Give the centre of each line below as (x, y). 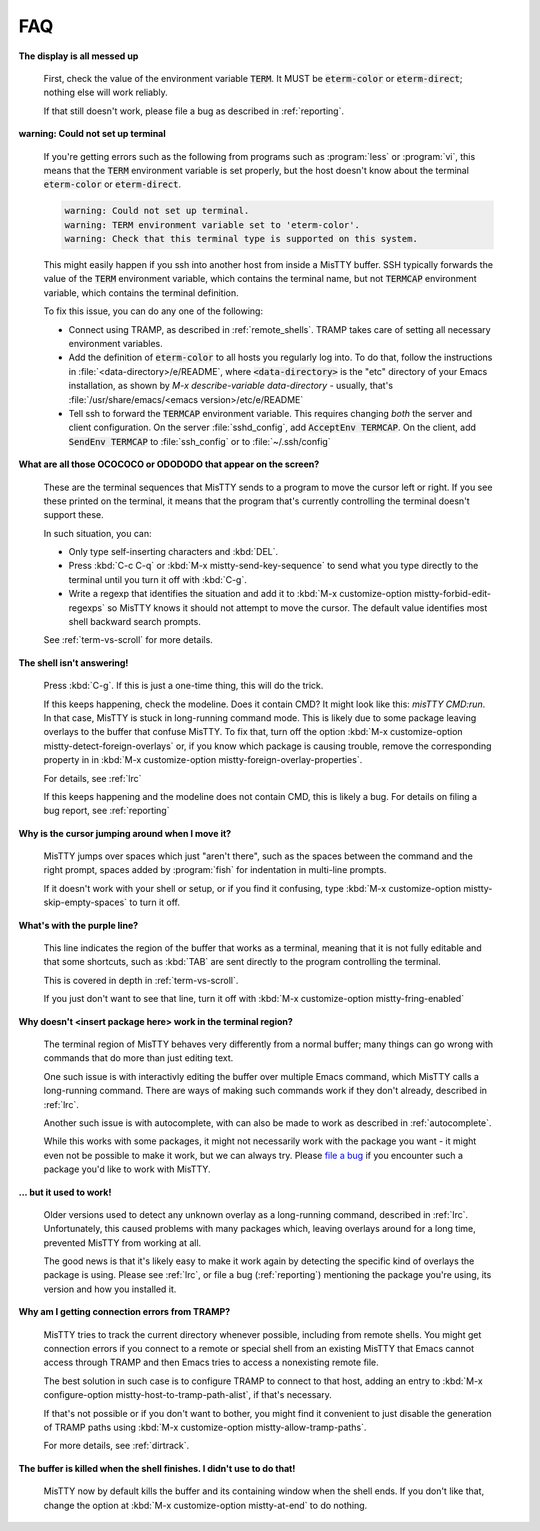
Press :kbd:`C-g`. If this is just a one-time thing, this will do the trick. (183, 686)
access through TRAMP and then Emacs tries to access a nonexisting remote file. (211, 1362)
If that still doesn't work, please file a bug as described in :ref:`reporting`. (194, 111)
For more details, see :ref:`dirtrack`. (116, 1446)
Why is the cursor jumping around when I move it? (125, 833)
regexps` (86, 607)
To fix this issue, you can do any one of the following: (153, 311)
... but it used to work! (65, 1192)
